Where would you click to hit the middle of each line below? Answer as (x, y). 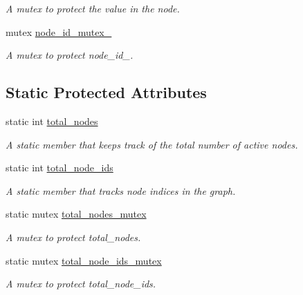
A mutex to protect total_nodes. (73, 237)
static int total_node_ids (59, 168)
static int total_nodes (52, 121)
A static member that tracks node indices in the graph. (121, 190)
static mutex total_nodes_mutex (76, 214)
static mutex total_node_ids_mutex (84, 260)
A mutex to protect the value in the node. (93, 8)
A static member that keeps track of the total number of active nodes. (152, 144)
